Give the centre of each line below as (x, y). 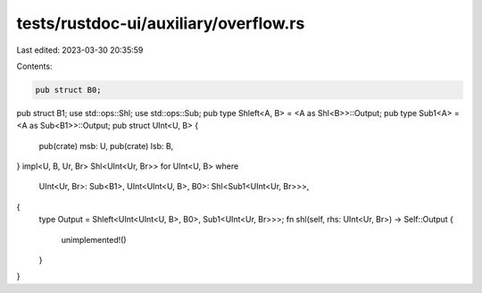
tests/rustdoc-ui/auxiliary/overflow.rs (161, 23)
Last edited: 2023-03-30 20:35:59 (80, 50)
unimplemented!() (94, 239)
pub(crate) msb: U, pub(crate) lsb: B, (106, 146)
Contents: (34, 66)
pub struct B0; (68, 90)
